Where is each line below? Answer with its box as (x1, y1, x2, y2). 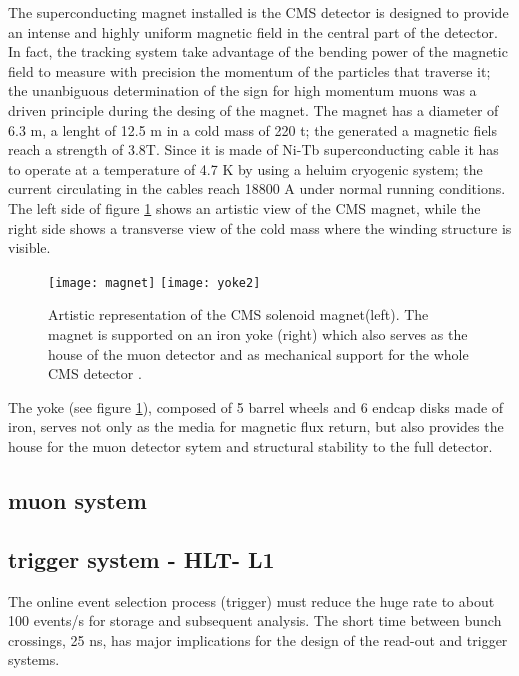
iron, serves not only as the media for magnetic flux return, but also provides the (8, 416, 504, 437)
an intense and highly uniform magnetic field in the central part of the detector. (8, 21, 498, 42)
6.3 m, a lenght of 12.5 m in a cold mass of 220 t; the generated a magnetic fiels (8, 119, 498, 140)
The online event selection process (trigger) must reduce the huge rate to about (8, 590, 495, 611)
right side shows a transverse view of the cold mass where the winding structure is (8, 217, 512, 238)
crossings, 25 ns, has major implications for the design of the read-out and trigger (8, 629, 508, 650)
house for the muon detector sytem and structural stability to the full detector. (8, 435, 493, 456)
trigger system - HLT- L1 (8, 543, 275, 574)
